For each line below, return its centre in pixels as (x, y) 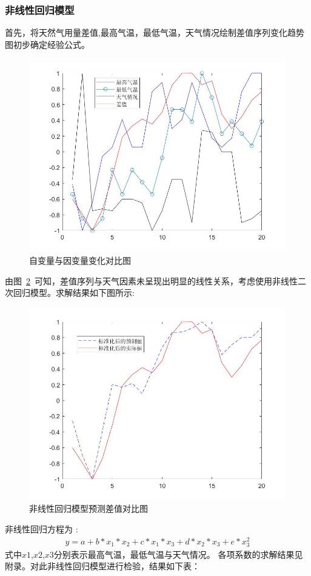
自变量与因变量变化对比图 (80, 260)
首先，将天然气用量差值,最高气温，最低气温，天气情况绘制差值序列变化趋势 (155, 32)
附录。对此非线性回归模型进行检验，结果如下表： (102, 566)
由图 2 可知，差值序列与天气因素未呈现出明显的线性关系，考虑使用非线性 (151, 280)
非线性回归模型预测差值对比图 (89, 508)
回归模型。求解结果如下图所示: (74, 293)
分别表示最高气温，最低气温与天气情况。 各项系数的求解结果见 (178, 554)
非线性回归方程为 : (42, 528)
